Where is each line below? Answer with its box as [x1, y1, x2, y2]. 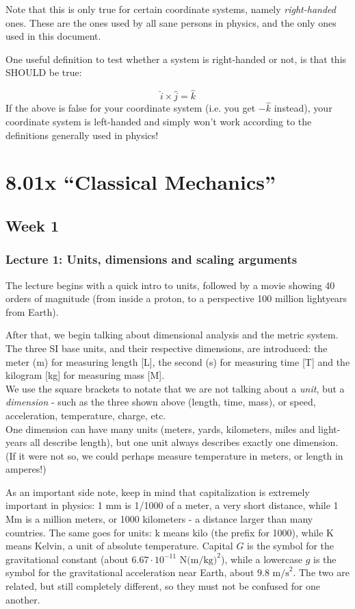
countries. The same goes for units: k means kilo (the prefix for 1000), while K [5, 525, 334, 539]
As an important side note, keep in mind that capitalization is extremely [5, 484, 310, 499]
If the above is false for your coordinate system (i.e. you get [5, 101, 256, 115]
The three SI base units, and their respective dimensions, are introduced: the [5, 340, 328, 355]
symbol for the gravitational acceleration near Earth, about [5, 565, 254, 580]
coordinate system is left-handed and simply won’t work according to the [5, 114, 312, 128]
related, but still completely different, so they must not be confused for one [5, 579, 321, 593]
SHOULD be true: [5, 65, 82, 79]
